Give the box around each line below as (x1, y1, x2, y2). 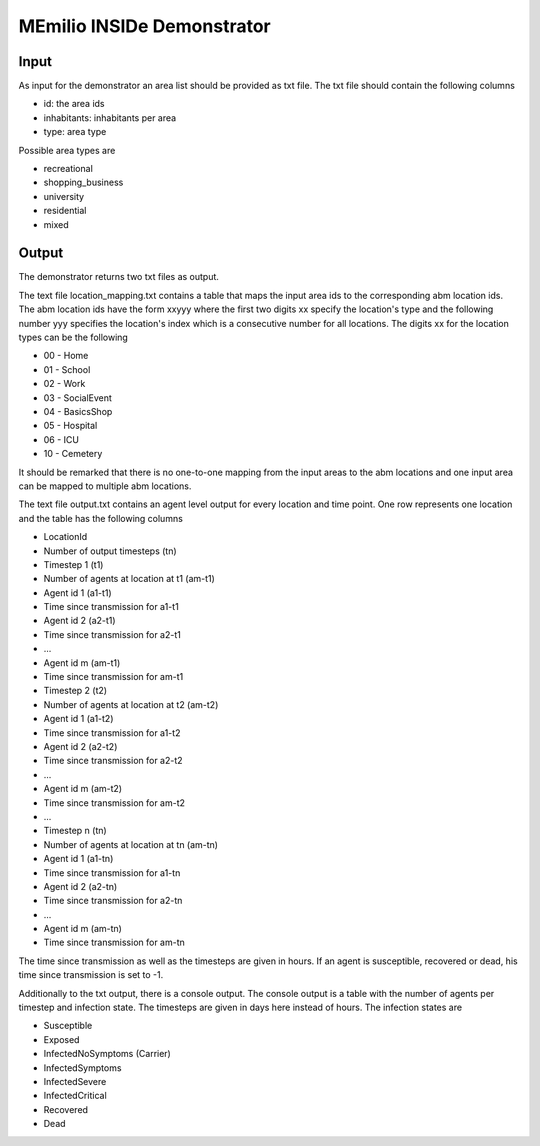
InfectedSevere (43, 1075, 107, 1087)
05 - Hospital (43, 420, 98, 432)
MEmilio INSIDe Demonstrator (18, 15, 271, 37)
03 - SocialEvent (43, 391, 112, 404)
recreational (43, 163, 94, 175)
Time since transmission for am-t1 (43, 671, 184, 683)
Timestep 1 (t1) (43, 558, 104, 570)
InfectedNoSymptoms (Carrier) (43, 1048, 172, 1060)
